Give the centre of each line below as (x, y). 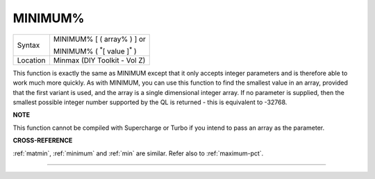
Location (31, 60)
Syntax (28, 45)
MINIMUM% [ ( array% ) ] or (99, 39)
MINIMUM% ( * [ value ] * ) (95, 50)
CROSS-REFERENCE (43, 140)
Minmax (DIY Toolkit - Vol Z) (99, 60)
